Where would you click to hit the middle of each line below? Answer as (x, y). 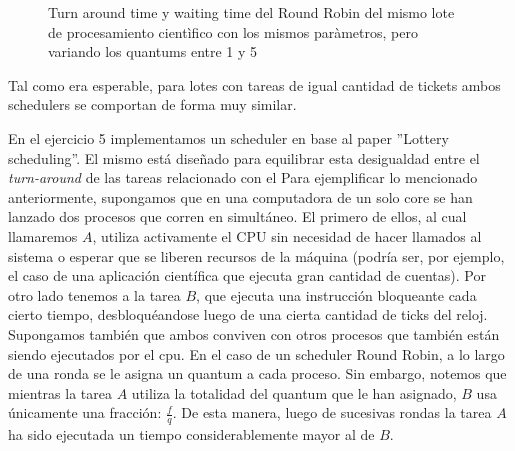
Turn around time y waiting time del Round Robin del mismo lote (251, 12)
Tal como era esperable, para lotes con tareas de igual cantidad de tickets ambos (254, 84)
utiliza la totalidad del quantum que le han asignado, (294, 392)
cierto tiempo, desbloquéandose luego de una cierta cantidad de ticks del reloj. (248, 314)
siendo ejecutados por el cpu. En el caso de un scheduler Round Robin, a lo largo (256, 353)
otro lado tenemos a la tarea (94, 294)
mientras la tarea (60, 392)
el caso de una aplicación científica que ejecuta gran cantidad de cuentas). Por (247, 275)
